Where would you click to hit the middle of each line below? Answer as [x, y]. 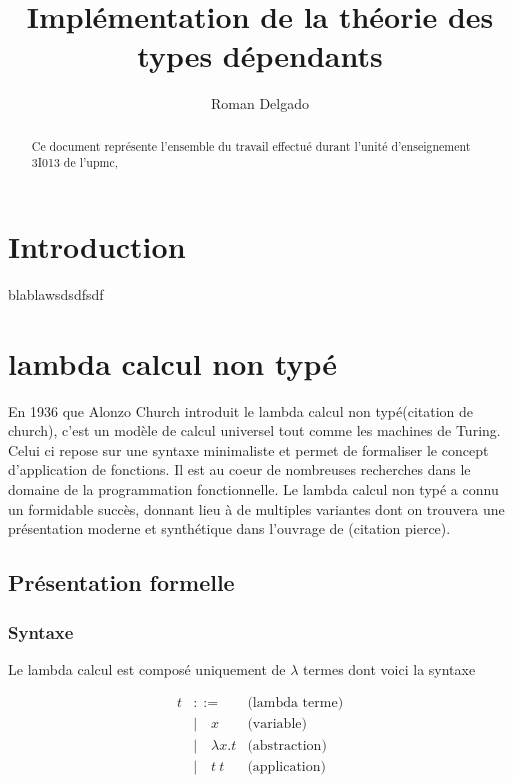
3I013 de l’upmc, [75, 162]
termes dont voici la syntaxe [389, 668]
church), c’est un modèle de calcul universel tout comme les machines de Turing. [254, 430]
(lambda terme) [295, 703]
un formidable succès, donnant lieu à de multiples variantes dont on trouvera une [256, 508]
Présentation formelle [121, 582]
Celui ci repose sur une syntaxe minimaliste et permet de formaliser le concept [248, 449]
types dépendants [260, 55]
